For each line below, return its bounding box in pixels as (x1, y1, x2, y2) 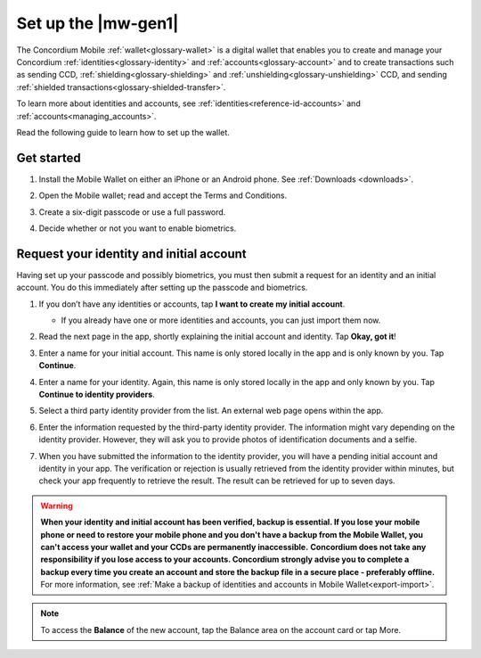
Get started (16, 150, 81, 165)
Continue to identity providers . (38, 389, 155, 399)
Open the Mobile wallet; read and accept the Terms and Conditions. (38, 190, 288, 201)
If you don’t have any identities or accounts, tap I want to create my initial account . (38, 299, 346, 309)
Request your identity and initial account (16, 246, 247, 261)
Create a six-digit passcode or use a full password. (38, 206, 226, 218)
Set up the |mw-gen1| (16, 13, 179, 33)
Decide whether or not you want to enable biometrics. (38, 223, 237, 234)
